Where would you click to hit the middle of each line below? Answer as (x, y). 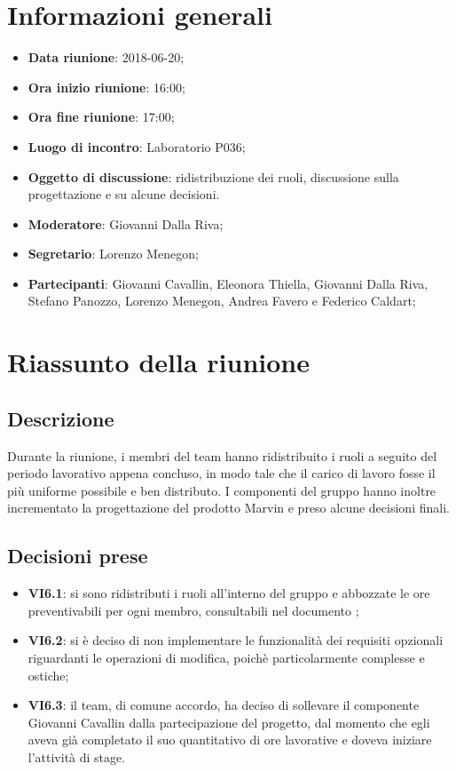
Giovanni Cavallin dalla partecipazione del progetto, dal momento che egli (229, 722)
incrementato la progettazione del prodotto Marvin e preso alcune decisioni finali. (228, 508)
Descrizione (61, 418)
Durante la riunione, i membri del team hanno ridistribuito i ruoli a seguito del (222, 455)
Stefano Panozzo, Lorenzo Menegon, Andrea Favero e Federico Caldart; (222, 301)
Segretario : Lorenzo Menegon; (113, 254)
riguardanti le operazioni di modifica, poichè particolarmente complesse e (226, 657)
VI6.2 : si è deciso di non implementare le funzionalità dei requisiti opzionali (236, 640)
